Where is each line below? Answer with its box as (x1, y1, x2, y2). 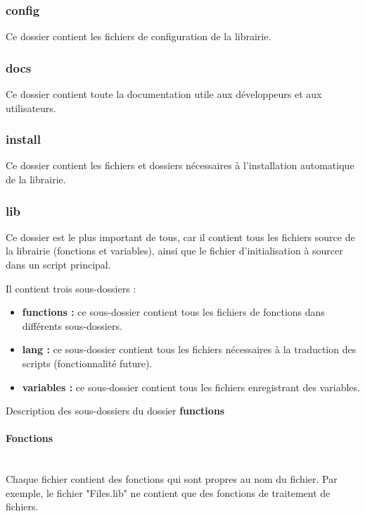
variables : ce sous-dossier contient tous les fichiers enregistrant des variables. (22, 379, 360, 394)
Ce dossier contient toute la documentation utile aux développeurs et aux (6, 87, 322, 102)
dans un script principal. (6, 257, 111, 272)
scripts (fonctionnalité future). (22, 356, 153, 370)
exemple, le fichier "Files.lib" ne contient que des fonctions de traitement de (6, 485, 331, 500)
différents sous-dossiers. (22, 318, 122, 333)
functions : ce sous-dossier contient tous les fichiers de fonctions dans (22, 305, 325, 319)
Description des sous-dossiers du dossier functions (6, 403, 225, 418)
